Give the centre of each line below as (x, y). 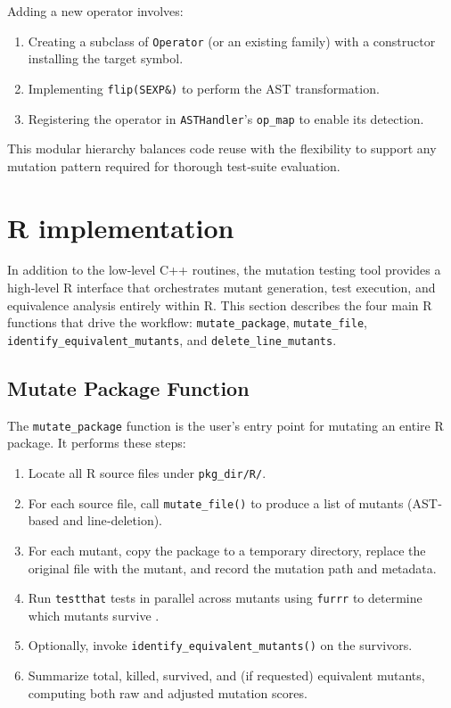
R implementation (121, 227)
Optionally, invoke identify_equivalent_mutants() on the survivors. (220, 645)
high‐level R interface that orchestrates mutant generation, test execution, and (221, 288)
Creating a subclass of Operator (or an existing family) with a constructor (232, 41)
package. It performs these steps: (97, 443)
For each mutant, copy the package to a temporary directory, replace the (227, 550)
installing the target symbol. (106, 58)
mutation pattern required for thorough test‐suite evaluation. (174, 165)
